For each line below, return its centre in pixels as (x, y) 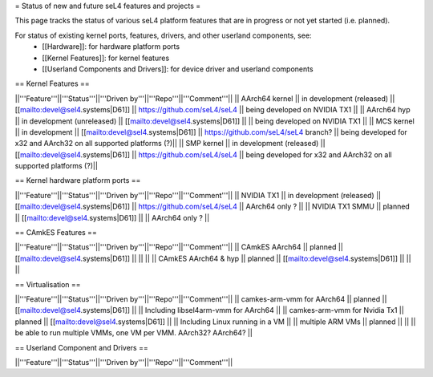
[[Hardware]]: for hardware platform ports (111, 47)
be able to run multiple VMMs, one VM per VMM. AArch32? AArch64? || (134, 333)
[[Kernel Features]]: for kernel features (106, 58)
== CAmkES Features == (56, 233)
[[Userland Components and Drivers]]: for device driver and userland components (178, 69)
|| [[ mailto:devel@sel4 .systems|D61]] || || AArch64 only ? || (112, 217)
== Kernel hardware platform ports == (78, 180)
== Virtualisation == (48, 284)
